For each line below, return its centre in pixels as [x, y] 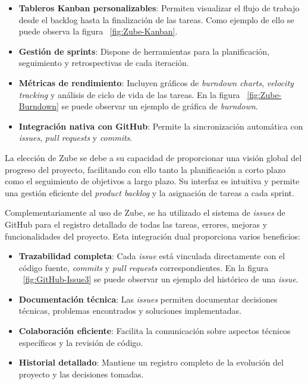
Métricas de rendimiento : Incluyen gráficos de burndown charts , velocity [156, 82]
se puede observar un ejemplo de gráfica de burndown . [160, 106]
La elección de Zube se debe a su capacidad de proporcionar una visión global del [153, 157]
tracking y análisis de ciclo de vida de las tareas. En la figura [129, 94]
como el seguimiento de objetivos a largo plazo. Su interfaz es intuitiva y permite [152, 181]
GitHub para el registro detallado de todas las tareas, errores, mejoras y [136, 224]
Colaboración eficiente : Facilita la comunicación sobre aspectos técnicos [155, 331]
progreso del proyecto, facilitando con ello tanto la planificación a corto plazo [145, 169]
